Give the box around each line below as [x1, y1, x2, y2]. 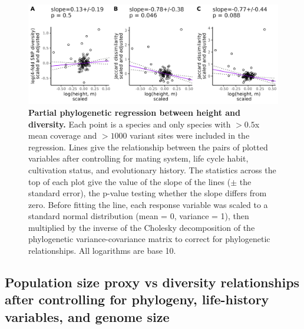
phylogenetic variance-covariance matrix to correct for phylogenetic [28, 233, 270, 245]
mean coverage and [28, 129, 97, 142]
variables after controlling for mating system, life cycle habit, [28, 152, 249, 164]
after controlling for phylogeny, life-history [5, 290, 269, 308]
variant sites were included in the [130, 129, 250, 142]
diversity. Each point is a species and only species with [28, 117, 231, 130]
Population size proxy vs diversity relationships [5, 273, 300, 291]
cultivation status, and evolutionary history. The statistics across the [28, 163, 276, 176]
